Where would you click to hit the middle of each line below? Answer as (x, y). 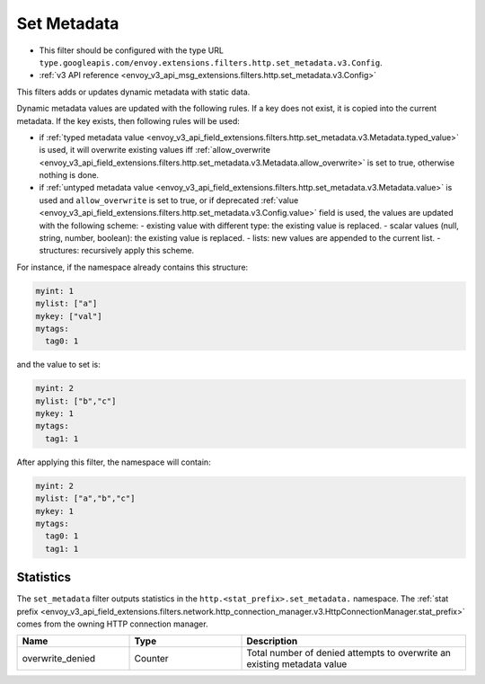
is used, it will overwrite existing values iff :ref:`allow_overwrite (155, 150)
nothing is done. (69, 175)
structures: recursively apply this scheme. (117, 251)
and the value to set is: (58, 365)
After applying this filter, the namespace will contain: (114, 462)
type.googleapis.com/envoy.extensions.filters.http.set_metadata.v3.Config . (211, 62)
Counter (152, 659)
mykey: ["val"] (69, 316)
